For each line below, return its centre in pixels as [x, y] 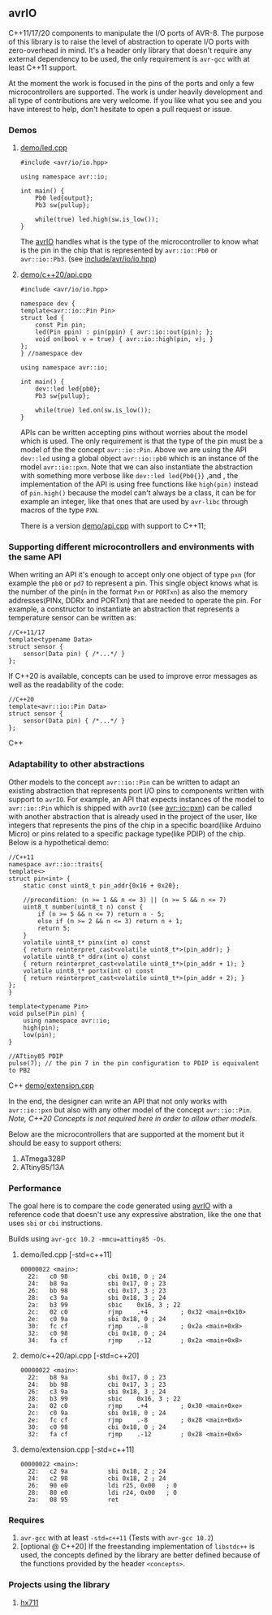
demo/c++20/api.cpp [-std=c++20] [80, 1356]
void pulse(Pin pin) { [47, 1013]
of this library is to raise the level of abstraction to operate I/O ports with [129, 41]
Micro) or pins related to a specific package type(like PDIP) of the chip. [127, 833]
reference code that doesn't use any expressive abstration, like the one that [135, 1214]
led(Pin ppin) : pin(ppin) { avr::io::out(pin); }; [124, 332]
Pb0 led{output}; [64, 198]
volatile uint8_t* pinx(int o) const [87, 942]
